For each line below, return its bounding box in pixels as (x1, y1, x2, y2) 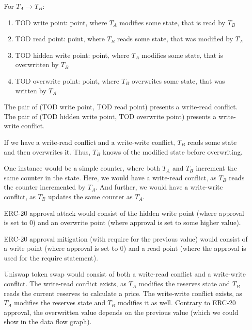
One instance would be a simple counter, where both (4, 163, 160, 173)
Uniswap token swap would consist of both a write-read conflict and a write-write (4, 269, 246, 279)
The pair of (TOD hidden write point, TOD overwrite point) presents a (4, 111, 217, 121)
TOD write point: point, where (15, 17, 107, 27)
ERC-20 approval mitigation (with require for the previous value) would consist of (4, 233, 248, 243)
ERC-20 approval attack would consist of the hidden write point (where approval (4, 208, 244, 218)
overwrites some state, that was (131, 75, 225, 86)
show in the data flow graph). (4, 316, 92, 327)
